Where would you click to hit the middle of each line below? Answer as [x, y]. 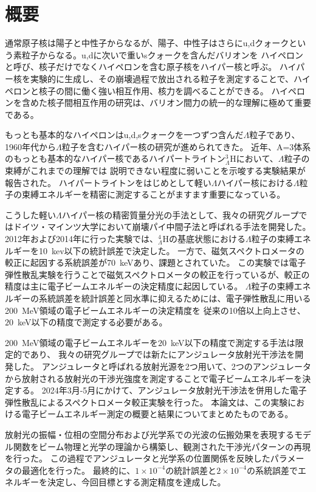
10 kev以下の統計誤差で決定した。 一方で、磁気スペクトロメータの [171, 250]
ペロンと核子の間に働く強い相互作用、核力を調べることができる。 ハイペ [151, 90]
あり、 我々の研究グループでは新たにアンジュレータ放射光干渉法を [163, 354]
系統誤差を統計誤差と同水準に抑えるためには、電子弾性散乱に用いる [175, 298]
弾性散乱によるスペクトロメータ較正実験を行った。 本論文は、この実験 [146, 402]
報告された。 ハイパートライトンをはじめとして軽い [108, 182]
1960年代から [30, 146]
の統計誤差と [191, 470]
